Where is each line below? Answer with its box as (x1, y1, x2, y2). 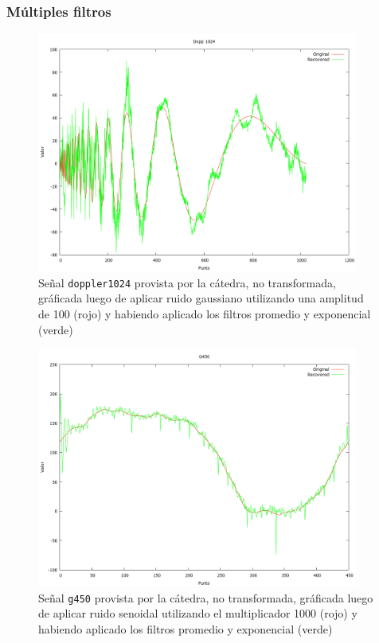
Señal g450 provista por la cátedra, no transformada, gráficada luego (38, 589, 373, 606)
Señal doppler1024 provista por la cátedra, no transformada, (38, 274, 336, 290)
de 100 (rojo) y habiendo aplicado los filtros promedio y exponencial (38, 306, 371, 322)
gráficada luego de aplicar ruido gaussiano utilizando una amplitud (38, 290, 364, 306)
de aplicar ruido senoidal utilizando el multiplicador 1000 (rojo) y (38, 605, 358, 622)
